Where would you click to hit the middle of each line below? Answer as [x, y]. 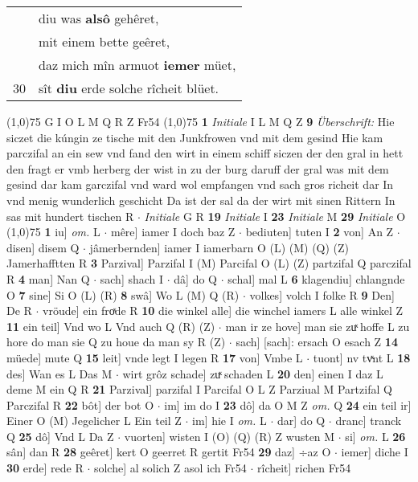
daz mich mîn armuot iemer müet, [137, 65]
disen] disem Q [43, 247]
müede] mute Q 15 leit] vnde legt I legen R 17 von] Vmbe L [155, 357]
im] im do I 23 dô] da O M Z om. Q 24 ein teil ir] [288, 404]
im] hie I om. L [229, 421]
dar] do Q [301, 421]
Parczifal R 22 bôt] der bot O [80, 404]
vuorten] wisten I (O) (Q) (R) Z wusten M [229, 436]
